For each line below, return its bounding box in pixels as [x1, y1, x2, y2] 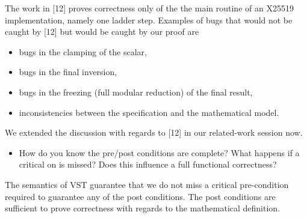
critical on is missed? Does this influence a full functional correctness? [19, 158, 277, 171]
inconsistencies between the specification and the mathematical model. [19, 106, 279, 118]
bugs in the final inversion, [19, 65, 117, 78]
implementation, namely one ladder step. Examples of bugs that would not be [5, 13, 293, 26]
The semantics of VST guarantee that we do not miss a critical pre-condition [5, 178, 289, 190]
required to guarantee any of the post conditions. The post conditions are [5, 190, 276, 202]
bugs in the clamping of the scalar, [19, 45, 147, 58]
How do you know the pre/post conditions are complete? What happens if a [19, 146, 300, 159]
